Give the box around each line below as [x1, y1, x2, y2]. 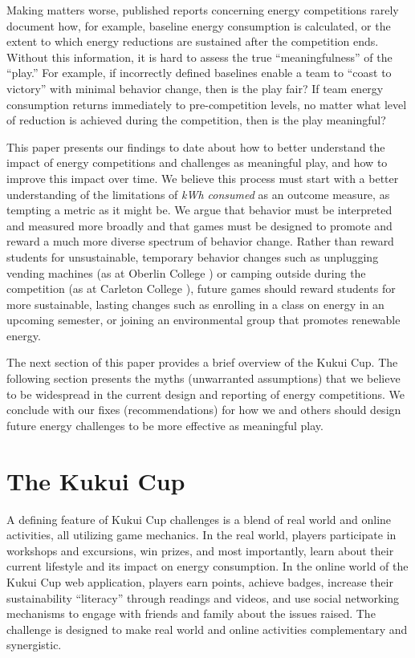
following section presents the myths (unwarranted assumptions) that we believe [6, 370, 401, 387]
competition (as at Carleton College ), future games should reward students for [6, 280, 396, 297]
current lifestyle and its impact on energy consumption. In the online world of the [6, 558, 409, 575]
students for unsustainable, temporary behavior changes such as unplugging [6, 248, 379, 265]
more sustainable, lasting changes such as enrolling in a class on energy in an [6, 295, 384, 312]
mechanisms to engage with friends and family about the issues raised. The [6, 605, 376, 622]
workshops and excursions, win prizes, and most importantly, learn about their [6, 542, 394, 558]
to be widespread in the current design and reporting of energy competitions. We [6, 385, 405, 402]
